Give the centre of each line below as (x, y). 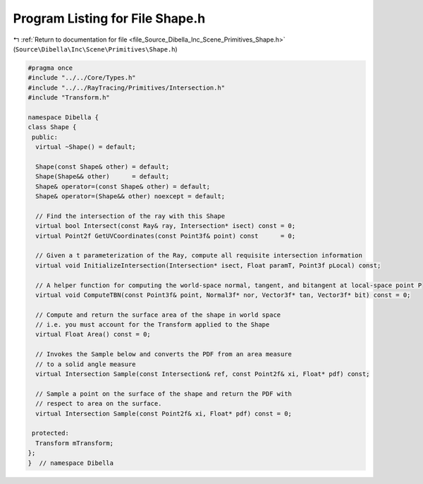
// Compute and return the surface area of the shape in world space (158, 315)
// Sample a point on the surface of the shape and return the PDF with (164, 394)
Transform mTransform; (75, 443)
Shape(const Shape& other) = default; (102, 167)
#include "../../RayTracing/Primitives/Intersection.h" (127, 87)
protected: (51, 433)
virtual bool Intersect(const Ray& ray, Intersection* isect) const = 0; (166, 226)
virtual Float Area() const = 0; (93, 334)
